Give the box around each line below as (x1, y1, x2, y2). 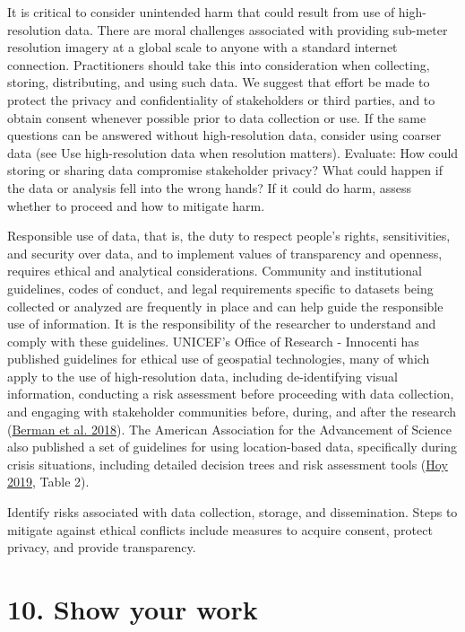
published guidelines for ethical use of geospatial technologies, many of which (7, 349, 430, 368)
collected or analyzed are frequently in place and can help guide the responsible (7, 296, 443, 315)
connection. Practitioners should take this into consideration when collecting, (7, 55, 430, 74)
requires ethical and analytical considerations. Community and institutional (7, 261, 422, 280)
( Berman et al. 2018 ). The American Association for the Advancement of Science (7, 419, 452, 438)
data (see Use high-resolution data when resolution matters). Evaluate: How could (7, 143, 459, 162)
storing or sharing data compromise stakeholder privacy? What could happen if (7, 161, 443, 180)
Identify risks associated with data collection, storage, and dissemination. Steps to (7, 503, 458, 522)
